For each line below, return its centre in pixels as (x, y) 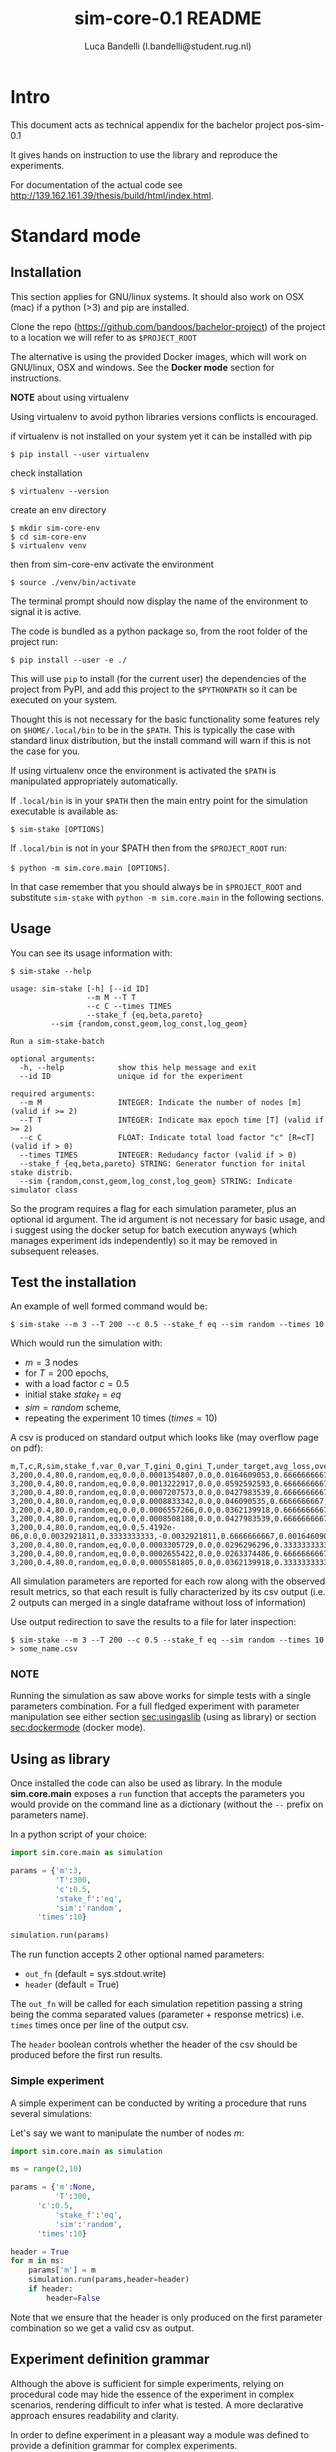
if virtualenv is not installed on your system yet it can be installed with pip (161, 436)
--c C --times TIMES (129, 1006)
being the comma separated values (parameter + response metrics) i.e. (157, 2014)
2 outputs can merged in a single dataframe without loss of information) (158, 1603)
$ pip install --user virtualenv (80, 454)
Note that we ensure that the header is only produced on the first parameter (166, 2317)
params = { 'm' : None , (53, 2187)
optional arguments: (53, 1058)
